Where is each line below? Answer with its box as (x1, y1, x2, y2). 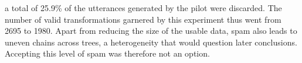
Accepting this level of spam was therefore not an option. (5, 47, 210, 60)
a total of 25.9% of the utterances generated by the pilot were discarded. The (5, 2, 282, 13)
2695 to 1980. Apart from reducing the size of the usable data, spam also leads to (5, 24, 297, 37)
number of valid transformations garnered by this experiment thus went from (5, 13, 281, 25)
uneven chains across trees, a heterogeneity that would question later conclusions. (5, 36, 297, 48)
